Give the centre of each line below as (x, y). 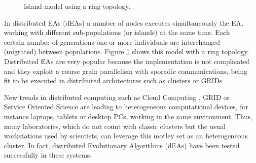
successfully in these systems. (48, 155)
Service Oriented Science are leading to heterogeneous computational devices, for (126, 107)
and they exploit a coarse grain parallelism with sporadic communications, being (126, 71)
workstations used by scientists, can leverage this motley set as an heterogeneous (126, 136)
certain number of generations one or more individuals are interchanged (112, 42)
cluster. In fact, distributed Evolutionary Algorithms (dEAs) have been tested (122, 145)
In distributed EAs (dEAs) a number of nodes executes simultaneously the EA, (124, 22)
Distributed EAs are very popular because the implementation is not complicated (127, 61)
